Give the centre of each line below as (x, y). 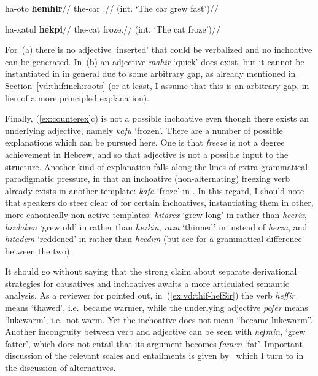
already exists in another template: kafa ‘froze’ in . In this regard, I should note (155, 190)
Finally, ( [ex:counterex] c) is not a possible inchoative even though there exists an (157, 118)
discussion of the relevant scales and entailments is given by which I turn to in (154, 355)
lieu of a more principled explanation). (77, 97)
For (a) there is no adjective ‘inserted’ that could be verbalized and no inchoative (159, 49)
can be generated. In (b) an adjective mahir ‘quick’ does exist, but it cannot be (155, 61)
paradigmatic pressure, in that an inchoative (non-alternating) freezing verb (147, 178)
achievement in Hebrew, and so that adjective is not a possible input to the (147, 154)
